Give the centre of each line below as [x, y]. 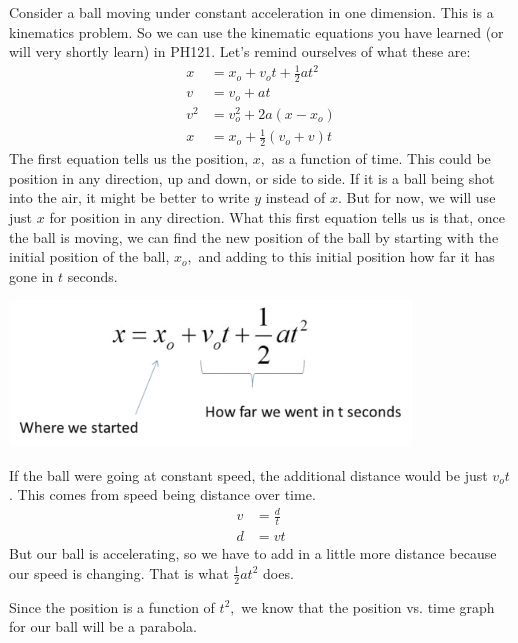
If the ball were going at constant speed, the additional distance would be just [248, 474]
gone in [31, 275]
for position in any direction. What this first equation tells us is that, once [277, 216]
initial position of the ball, [89, 256]
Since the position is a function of [112, 606]
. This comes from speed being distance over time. [162, 494]
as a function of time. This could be [381, 158]
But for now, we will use [421, 197]
